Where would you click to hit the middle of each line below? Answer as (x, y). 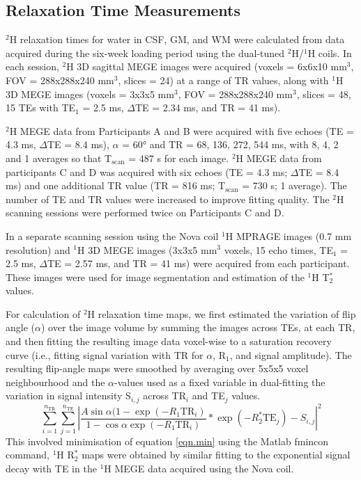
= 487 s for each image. (179, 158)
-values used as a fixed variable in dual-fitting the (220, 382)
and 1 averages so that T (59, 158)
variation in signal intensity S (68, 395)
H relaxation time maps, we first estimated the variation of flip (222, 313)
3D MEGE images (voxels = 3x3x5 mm (90, 94)
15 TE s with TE (41, 107)
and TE (208, 395)
